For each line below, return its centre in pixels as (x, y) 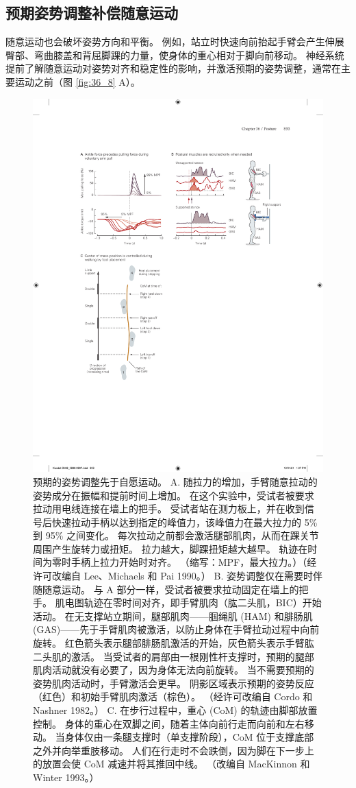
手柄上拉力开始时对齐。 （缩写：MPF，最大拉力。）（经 (194, 562)
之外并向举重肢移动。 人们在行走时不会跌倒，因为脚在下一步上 (174, 750)
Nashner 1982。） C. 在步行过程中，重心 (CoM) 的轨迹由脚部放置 (175, 710)
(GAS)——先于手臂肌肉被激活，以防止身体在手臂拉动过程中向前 (176, 629)
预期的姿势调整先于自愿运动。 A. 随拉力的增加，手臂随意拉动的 (175, 481)
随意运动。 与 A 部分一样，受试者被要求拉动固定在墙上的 (170, 589)
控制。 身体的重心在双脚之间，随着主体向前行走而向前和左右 (169, 723)
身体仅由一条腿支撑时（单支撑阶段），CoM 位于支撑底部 (189, 737)
